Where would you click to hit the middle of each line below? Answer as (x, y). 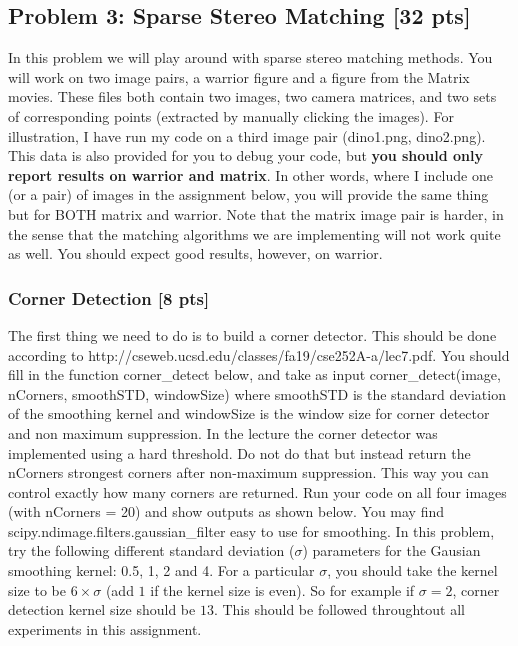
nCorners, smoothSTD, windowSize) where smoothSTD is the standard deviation (257, 393)
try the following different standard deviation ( (151, 550)
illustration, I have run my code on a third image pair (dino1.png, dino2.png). (247, 135)
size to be (37, 589)
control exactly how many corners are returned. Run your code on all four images (257, 491)
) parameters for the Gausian (391, 550)
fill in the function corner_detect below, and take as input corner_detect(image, (254, 374)
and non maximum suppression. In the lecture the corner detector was (223, 432)
